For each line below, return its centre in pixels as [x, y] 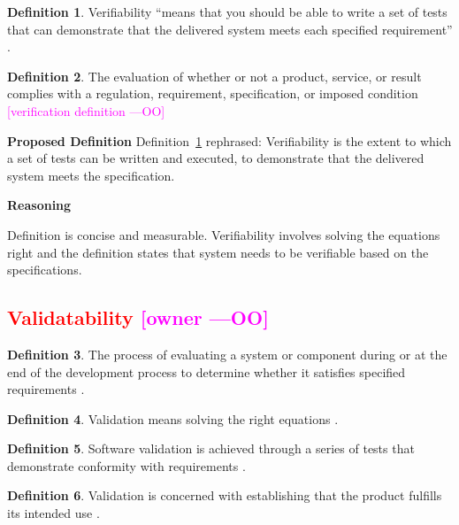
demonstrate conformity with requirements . [126, 465]
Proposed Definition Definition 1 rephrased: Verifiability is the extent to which [229, 140]
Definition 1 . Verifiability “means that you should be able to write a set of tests [227, 12]
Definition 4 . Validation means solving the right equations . [173, 418]
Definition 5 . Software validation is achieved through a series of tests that [211, 448]
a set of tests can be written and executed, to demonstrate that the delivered [216, 158]
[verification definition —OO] [86, 110]
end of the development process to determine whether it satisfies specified [207, 371]
